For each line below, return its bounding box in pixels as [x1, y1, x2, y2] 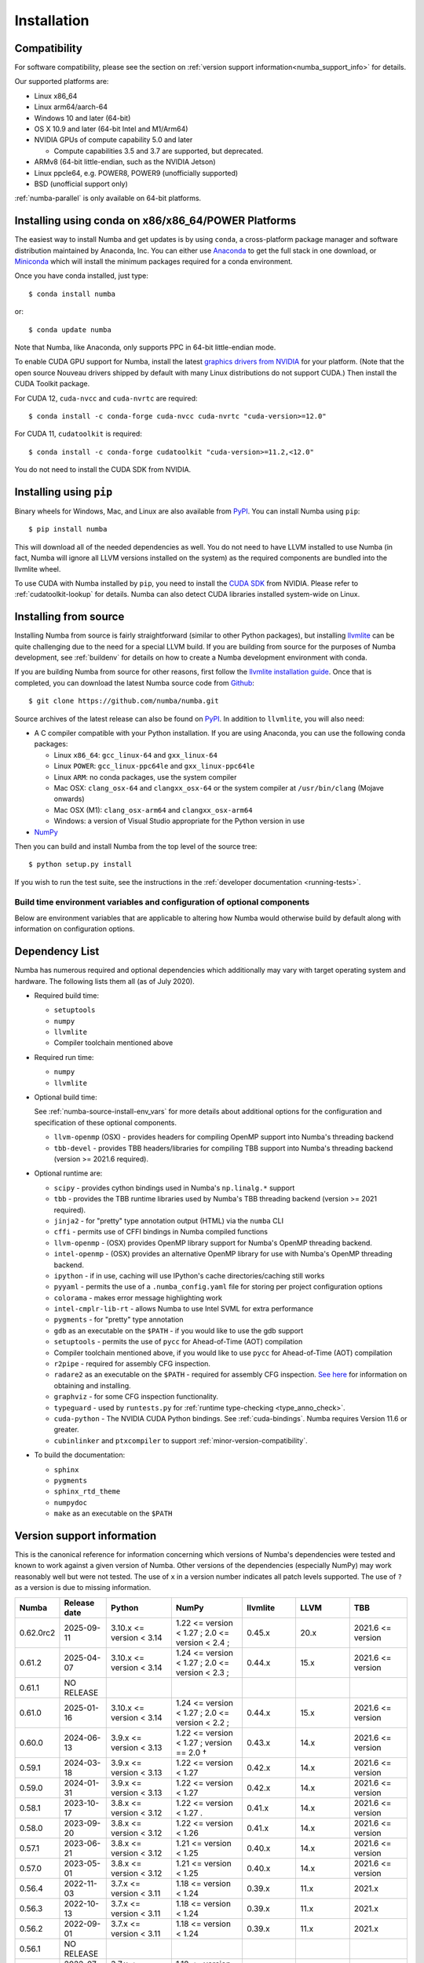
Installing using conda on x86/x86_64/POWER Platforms [14, 214, 297, 228]
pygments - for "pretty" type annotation [53, 1315, 184, 1325]
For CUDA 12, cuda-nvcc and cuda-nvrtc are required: [14, 393, 198, 403]
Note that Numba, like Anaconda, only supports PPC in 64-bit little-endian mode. [14, 342, 276, 352]
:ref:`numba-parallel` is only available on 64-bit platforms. [14, 193, 202, 203]
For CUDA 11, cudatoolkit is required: [14, 429, 143, 439]
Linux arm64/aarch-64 [34, 102, 108, 111]
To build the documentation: [34, 1450, 126, 1460]
